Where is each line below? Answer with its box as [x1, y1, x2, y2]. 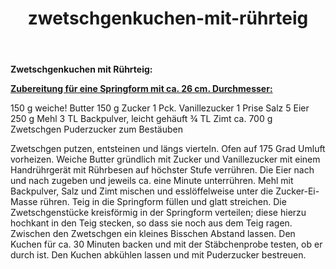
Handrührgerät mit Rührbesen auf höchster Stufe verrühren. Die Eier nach [10, 164, 315, 176]
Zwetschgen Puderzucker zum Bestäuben [10, 123, 183, 136]
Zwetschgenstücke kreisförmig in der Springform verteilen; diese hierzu [10, 207, 307, 219]
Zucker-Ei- [275, 185, 320, 197]
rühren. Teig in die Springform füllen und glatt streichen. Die [39, 196, 287, 208]
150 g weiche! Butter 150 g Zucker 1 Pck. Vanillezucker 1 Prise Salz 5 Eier [10, 102, 310, 114]
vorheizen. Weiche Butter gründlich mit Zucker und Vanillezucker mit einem [10, 153, 321, 166]
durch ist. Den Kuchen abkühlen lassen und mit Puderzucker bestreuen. [10, 249, 307, 261]
